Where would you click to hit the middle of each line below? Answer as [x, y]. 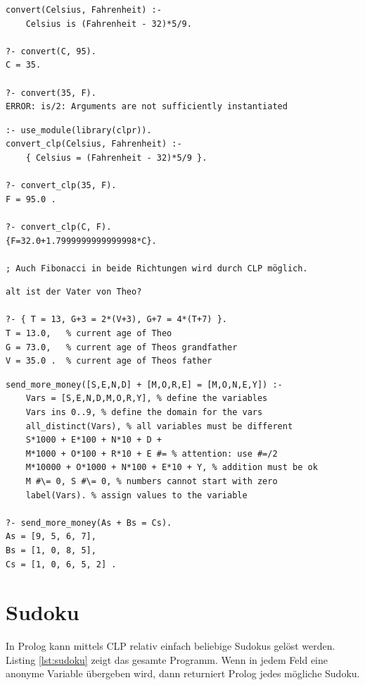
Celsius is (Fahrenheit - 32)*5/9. [109, 24]
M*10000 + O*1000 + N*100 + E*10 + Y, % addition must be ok [172, 468]
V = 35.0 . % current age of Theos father [109, 361]
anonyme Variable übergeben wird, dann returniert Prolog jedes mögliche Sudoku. [183, 673]
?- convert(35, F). [51, 93]
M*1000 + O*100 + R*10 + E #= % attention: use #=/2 [152, 453]
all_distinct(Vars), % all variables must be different [159, 426]
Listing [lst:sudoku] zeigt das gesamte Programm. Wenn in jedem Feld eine [167, 659]
